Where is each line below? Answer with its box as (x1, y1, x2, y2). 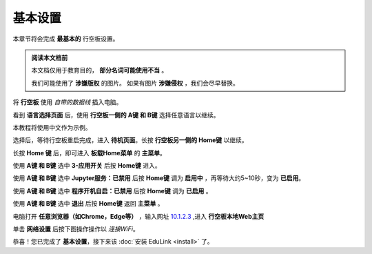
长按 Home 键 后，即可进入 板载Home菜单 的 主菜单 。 (12, 148, 167, 157)
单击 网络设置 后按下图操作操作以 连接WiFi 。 (12, 225, 139, 233)
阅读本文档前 (31, 53, 68, 61)
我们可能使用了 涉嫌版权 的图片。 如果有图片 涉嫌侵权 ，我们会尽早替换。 (31, 79, 239, 87)
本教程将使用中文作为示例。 (12, 123, 92, 131)
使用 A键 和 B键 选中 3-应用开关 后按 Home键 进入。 (12, 162, 161, 170)
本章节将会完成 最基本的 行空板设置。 (12, 35, 119, 43)
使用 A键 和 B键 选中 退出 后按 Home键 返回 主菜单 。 (12, 199, 165, 208)
